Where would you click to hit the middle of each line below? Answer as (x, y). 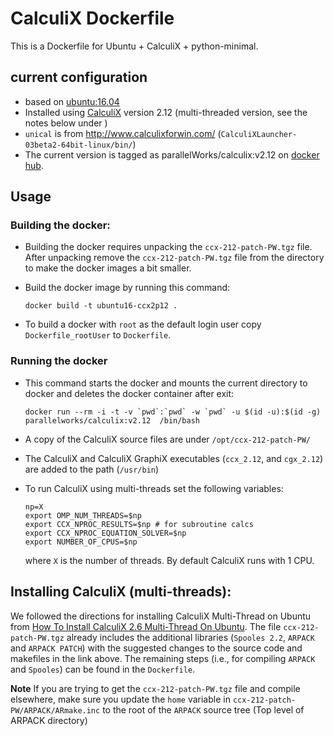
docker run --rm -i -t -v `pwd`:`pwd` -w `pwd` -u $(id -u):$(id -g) (173, 412)
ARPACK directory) (49, 720)
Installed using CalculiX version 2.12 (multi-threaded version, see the (166, 112)
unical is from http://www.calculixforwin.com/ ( (123, 133)
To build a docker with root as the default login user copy (143, 324)
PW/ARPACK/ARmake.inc (55, 710)
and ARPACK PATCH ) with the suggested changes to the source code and (156, 648)
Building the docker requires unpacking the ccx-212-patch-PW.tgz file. (168, 247)
